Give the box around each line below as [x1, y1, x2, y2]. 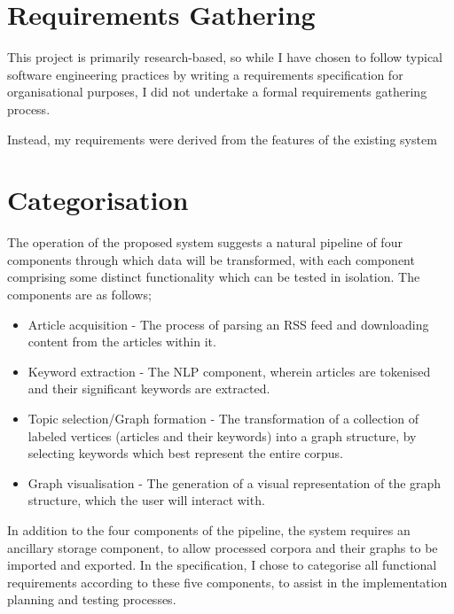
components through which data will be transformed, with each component [7, 250, 415, 268]
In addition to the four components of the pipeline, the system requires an [7, 520, 411, 539]
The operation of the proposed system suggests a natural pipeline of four [7, 233, 403, 252]
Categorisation [7, 182, 189, 218]
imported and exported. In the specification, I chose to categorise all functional [7, 556, 437, 574]
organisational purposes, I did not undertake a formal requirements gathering [7, 82, 427, 101]
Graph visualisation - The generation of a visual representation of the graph [27, 473, 442, 492]
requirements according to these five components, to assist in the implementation [7, 572, 448, 591]
